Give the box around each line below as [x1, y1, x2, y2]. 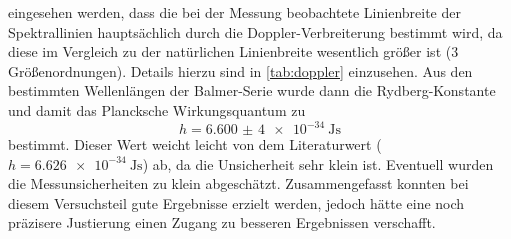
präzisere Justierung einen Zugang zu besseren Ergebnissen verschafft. [8, 212, 436, 233]
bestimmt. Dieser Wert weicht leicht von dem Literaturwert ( [8, 134, 382, 155]
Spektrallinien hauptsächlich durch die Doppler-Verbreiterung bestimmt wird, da [8, 21, 503, 42]
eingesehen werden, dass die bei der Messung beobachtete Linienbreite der [8, 2, 461, 22]
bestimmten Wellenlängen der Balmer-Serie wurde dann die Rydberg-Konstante [8, 80, 496, 101]
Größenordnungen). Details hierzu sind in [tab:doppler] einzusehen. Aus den [8, 60, 473, 81]
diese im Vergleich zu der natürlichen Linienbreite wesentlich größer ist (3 [8, 41, 459, 62]
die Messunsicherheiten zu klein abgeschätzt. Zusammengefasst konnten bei [8, 173, 469, 194]
